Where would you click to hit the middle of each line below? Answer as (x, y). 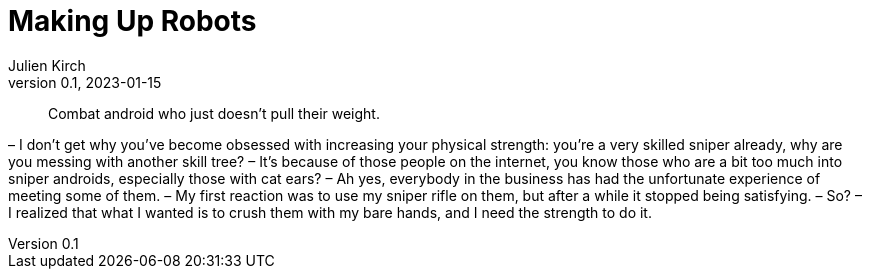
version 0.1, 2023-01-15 (85, 82)
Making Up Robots (132, 21)
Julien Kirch (47, 65)
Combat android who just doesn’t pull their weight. (214, 113)
